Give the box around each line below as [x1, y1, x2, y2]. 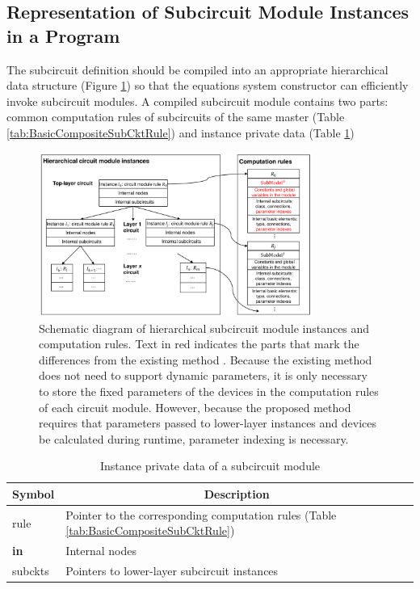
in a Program [6, 23, 120, 48]
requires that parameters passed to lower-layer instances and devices [39, 414, 376, 431]
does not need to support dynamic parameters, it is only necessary [39, 367, 367, 384]
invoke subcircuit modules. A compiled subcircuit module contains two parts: [6, 92, 388, 109]
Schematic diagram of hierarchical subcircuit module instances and [39, 319, 370, 336]
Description [204, 485, 270, 502]
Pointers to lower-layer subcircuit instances [65, 562, 279, 578]
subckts [12, 562, 49, 578]
